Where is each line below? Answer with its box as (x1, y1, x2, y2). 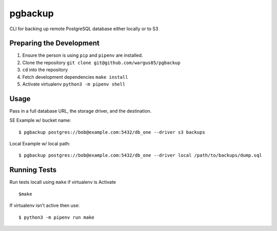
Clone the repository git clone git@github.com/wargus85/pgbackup (22, 59, 181, 66)
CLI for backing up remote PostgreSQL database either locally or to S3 (9, 26, 159, 32)
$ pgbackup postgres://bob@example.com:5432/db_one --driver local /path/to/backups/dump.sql (18, 153, 262, 158)
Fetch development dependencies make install (22, 74, 128, 80)
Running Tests (9, 165, 56, 174)
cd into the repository (22, 67, 68, 73)
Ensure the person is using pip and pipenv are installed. (22, 52, 143, 58)
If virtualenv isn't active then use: (9, 202, 80, 208)
